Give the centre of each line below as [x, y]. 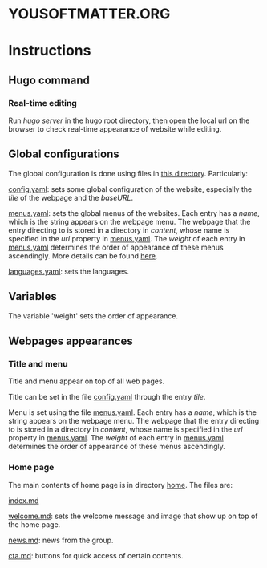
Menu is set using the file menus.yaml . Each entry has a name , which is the [132, 412]
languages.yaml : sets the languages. [69, 271]
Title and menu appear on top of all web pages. [87, 381]
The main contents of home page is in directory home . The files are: [120, 485]
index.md [24, 500]
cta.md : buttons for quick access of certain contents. [96, 555]
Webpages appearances [71, 341]
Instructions [50, 51]
